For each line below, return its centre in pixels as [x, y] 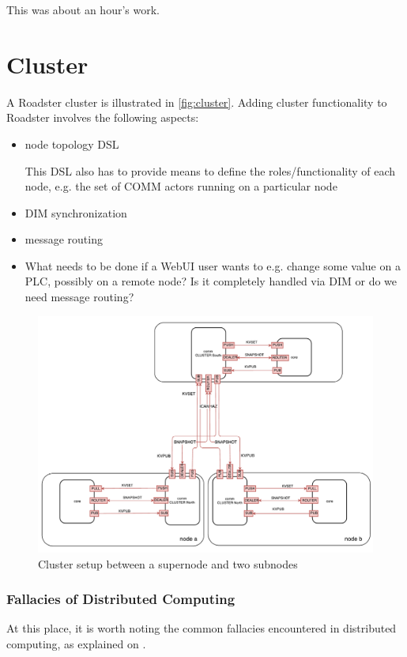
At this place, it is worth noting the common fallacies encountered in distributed [202, 628]
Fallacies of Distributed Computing [121, 599]
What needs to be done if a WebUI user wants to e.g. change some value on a [213, 265]
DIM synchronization [76, 212]
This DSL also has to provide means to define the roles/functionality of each [210, 170]
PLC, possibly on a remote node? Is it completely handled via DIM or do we [211, 281]
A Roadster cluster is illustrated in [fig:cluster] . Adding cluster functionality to [197, 102]
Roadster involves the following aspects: [103, 117]
